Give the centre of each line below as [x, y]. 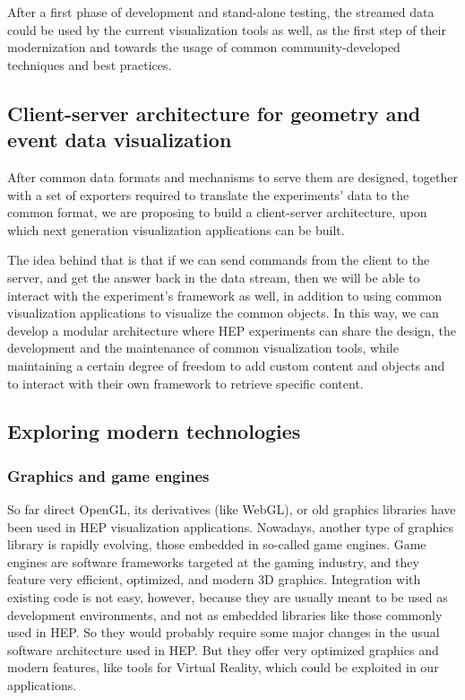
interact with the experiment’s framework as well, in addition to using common [224, 295]
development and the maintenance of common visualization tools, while [203, 348]
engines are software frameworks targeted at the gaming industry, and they [213, 561]
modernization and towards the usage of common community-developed [204, 47]
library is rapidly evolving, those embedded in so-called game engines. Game [217, 544]
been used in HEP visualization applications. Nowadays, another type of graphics [230, 526]
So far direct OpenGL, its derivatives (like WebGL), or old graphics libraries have [232, 509]
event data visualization [120, 140]
